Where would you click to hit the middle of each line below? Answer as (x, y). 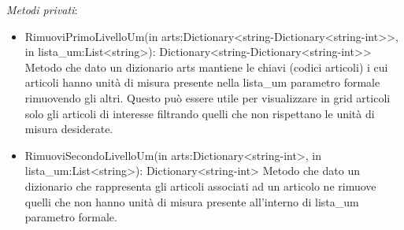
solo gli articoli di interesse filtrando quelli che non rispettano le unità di (200, 113)
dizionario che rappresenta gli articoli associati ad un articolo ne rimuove (200, 185)
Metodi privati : (42, 9)
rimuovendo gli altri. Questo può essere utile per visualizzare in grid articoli (208, 97)
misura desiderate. (69, 129)
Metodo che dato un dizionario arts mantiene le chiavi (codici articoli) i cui (206, 67)
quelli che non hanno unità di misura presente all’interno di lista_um (192, 201)
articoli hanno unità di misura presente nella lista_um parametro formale (202, 82)
